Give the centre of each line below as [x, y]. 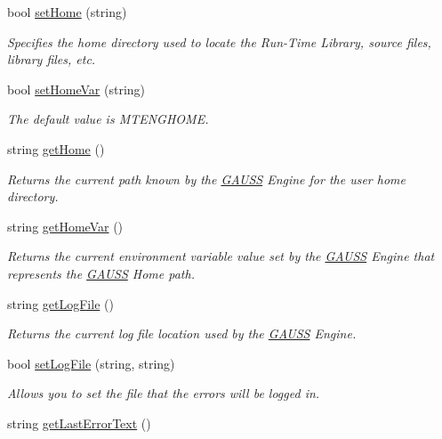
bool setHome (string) [67, 12]
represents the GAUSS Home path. [101, 273]
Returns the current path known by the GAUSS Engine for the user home [206, 179]
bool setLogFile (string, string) [91, 363]
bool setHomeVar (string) [76, 89]
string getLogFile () [60, 303]
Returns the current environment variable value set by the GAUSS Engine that [221, 256]
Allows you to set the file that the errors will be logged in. [164, 393]
